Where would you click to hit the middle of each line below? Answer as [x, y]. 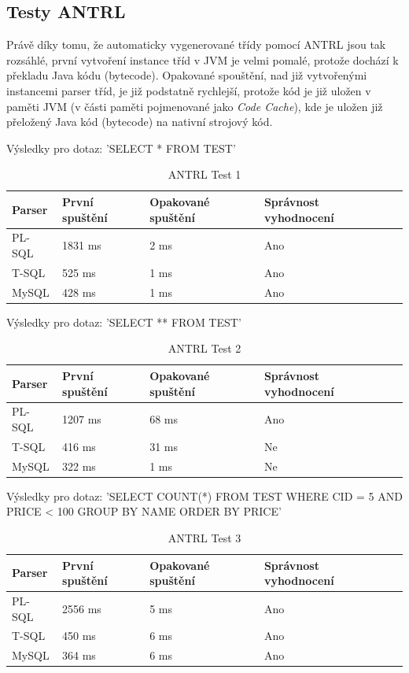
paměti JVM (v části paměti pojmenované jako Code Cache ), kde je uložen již [195, 106]
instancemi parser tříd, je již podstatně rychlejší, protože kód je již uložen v [189, 90]
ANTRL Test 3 [204, 537]
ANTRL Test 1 [204, 174]
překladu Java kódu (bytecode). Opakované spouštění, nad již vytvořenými [187, 75]
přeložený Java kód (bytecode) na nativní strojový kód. [140, 122]
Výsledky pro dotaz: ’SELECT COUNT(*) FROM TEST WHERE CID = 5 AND [204, 496]
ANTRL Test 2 [204, 348]
